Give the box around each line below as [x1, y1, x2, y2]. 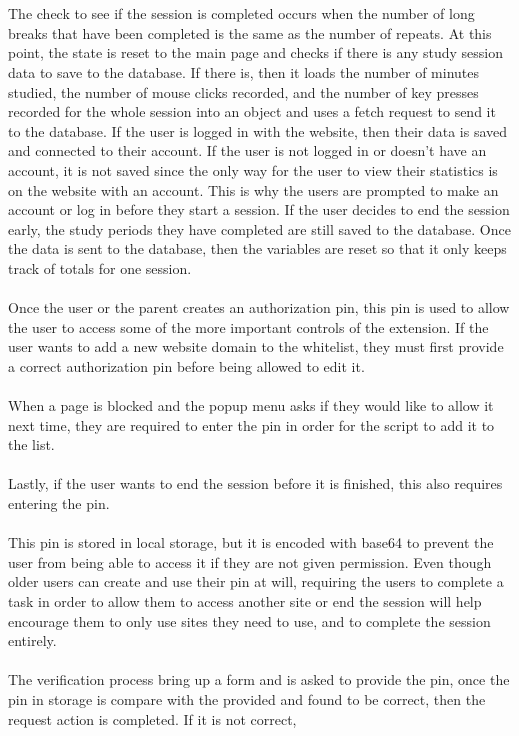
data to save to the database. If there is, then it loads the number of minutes [8, 61, 479, 82]
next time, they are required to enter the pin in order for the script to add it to [8, 414, 495, 435]
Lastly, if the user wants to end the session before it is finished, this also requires [8, 473, 503, 494]
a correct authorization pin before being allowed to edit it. [8, 355, 365, 376]
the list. [8, 434, 55, 455]
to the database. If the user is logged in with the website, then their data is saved [8, 120, 508, 141]
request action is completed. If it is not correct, [8, 708, 297, 729]
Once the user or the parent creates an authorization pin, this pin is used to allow [8, 297, 510, 318]
